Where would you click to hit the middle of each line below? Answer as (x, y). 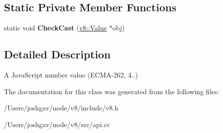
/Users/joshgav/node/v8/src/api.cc (57, 124)
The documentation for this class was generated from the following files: (112, 91)
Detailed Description (57, 54)
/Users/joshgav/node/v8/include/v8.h (61, 108)
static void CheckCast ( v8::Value (56, 28)
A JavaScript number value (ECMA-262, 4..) (71, 75)
